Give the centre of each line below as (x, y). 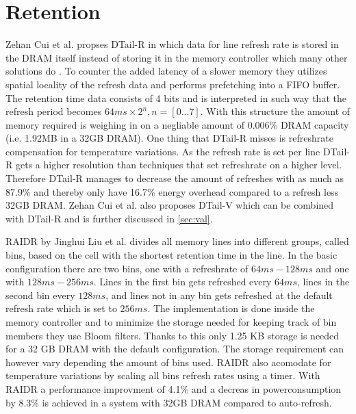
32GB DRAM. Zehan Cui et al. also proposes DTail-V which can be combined (170, 205)
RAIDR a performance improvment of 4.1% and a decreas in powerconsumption (174, 388)
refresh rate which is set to (61, 308)
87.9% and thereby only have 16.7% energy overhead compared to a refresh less (172, 191)
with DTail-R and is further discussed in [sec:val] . (109, 218)
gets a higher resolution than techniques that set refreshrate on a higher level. (179, 165)
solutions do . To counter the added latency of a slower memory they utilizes (166, 71)
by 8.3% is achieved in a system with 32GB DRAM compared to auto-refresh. (169, 402)
